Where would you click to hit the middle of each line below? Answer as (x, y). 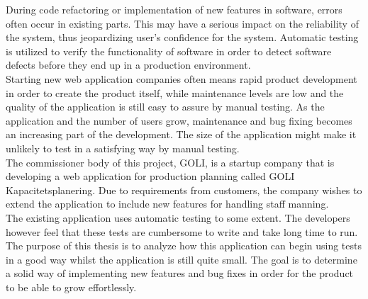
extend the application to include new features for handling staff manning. (167, 204)
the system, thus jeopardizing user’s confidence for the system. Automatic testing (182, 37)
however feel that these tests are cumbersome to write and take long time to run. (182, 231)
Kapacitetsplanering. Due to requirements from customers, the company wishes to (184, 190)
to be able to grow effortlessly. (71, 287)
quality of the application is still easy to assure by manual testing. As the (165, 107)
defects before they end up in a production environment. (128, 65)
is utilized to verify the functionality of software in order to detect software (169, 51)
